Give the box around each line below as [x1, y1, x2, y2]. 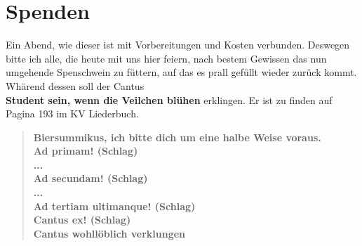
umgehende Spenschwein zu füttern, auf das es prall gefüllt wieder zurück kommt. [6, 65, 357, 79]
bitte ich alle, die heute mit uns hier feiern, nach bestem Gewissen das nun [6, 51, 327, 65]
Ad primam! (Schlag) [33, 143, 138, 158]
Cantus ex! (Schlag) [33, 212, 131, 227]
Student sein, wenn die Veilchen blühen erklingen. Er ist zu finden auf [6, 92, 333, 107]
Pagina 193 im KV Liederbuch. [6, 106, 139, 121]
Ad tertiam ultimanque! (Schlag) [33, 198, 196, 213]
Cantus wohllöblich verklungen [33, 226, 186, 240]
